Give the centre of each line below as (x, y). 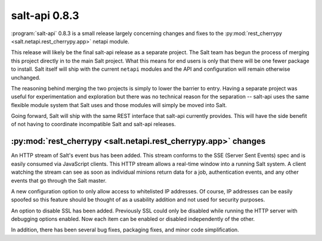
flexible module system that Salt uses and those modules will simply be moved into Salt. (119, 105)
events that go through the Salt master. (59, 180)
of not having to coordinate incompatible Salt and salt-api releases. (93, 124)
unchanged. (26, 77)
